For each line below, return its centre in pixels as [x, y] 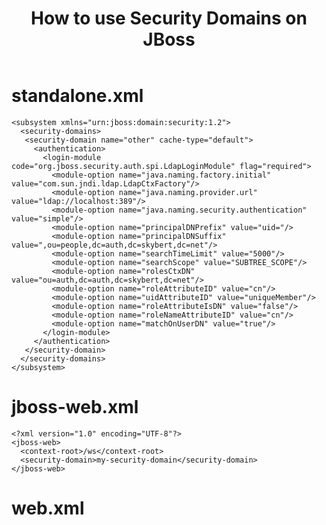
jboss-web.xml [75, 407]
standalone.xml [77, 96]
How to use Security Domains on [169, 18]
